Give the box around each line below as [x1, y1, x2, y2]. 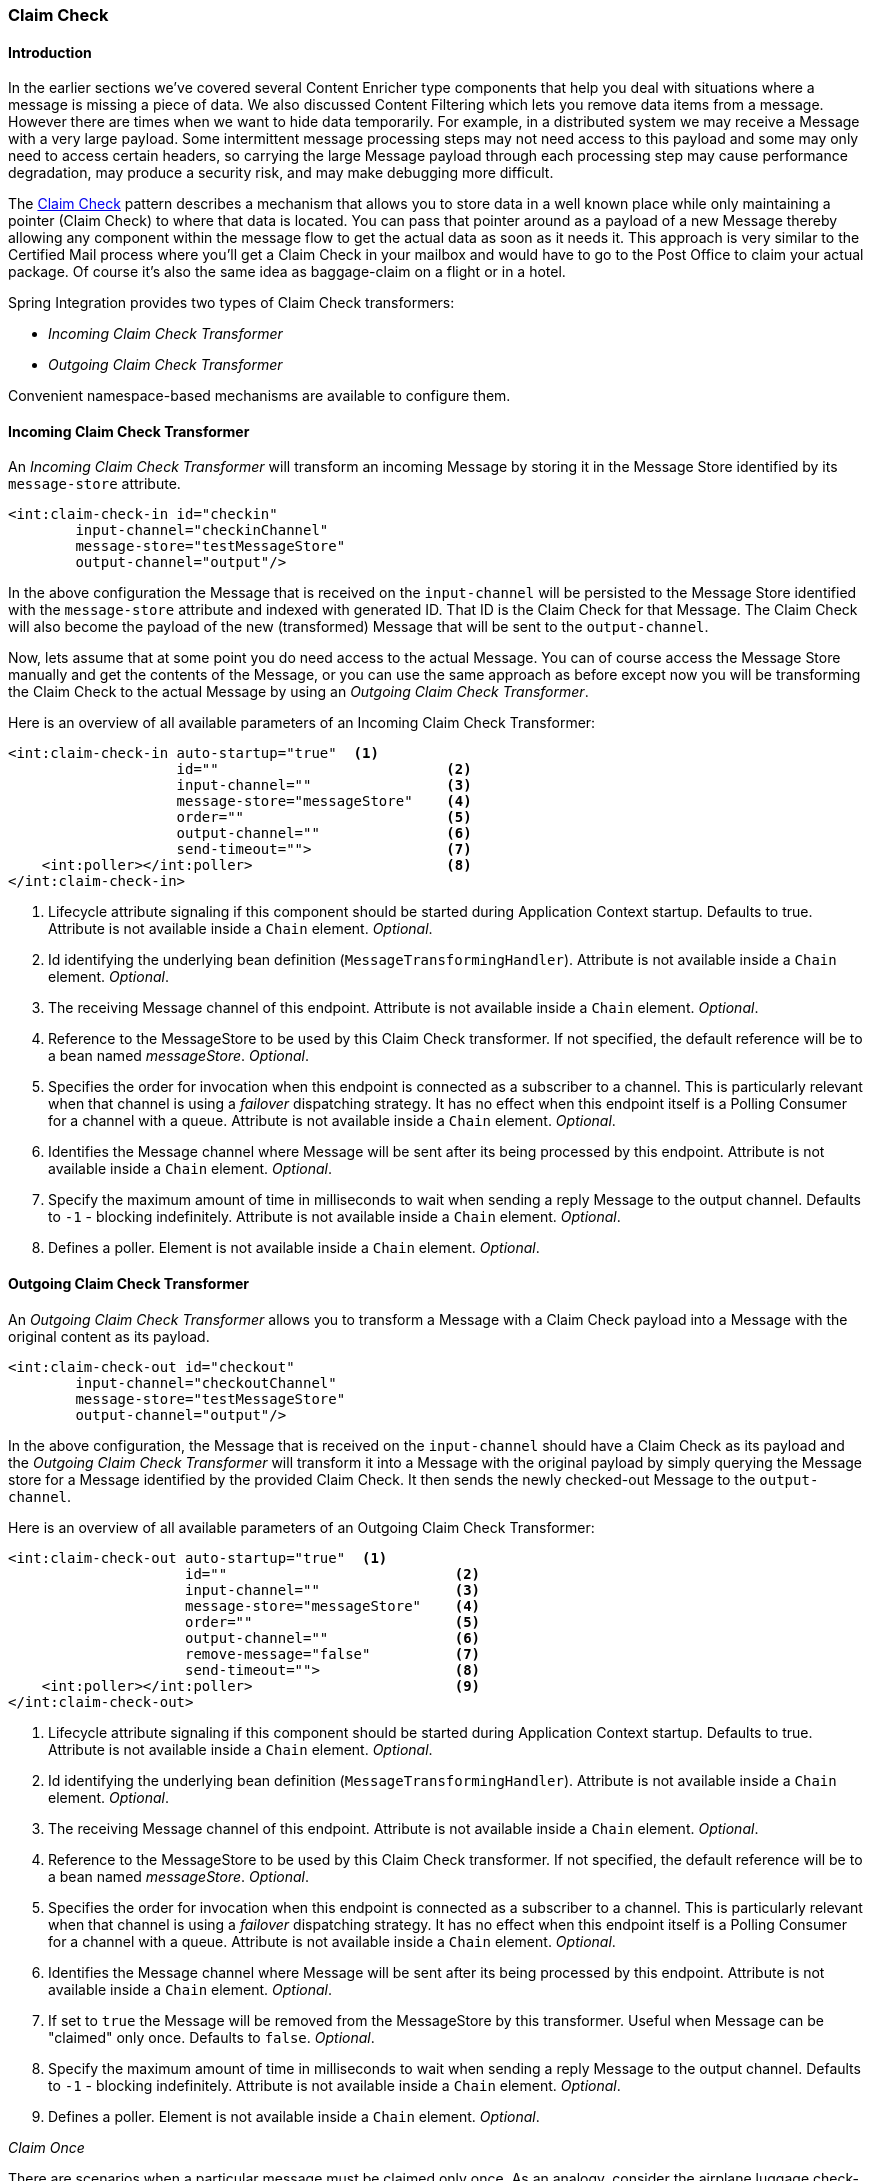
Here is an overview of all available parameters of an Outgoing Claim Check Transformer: [8, 1518, 595, 1536]
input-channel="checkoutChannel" [75, 1374, 337, 1391]
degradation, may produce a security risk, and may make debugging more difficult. [8, 164, 554, 182]
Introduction [8, 43, 92, 61]
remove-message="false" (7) [185, 1645, 481, 1662]
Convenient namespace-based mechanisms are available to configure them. [8, 387, 511, 405]
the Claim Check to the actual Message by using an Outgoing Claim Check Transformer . [8, 683, 589, 701]
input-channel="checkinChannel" [75, 522, 329, 539]
